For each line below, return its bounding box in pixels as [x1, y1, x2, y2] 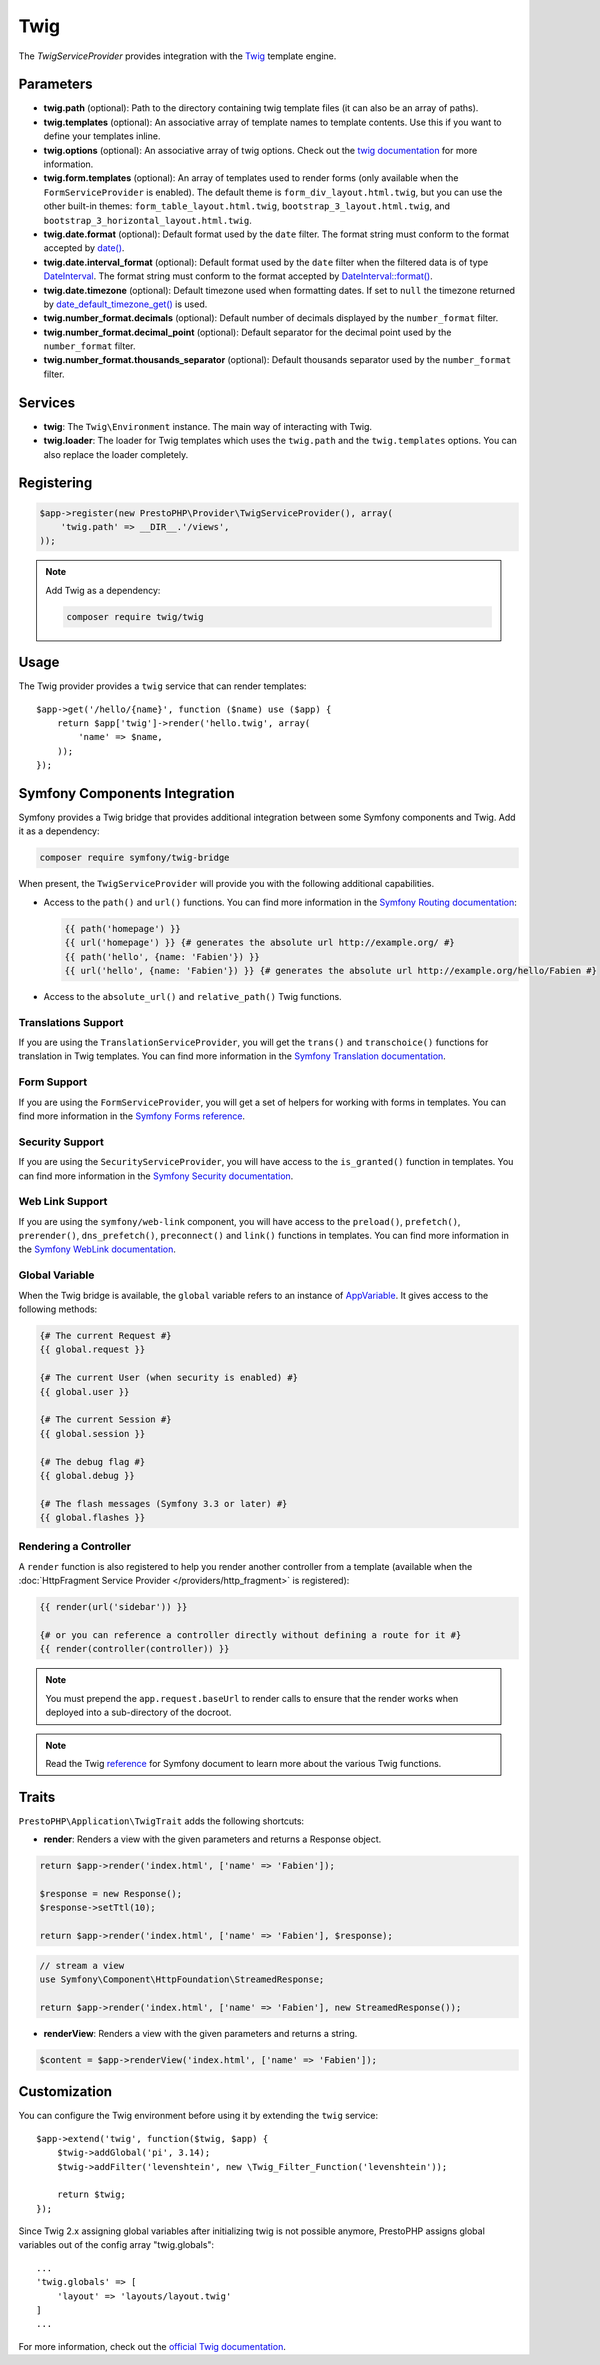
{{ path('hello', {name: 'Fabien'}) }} [64, 951, 260, 962]
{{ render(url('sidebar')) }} [39, 1601, 188, 1613]
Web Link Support [18, 1195, 108, 1209]
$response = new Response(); [39, 1888, 183, 1899]
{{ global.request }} [39, 1344, 146, 1355]
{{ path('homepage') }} [64, 923, 182, 934]
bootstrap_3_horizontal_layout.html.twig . [43, 214, 252, 226]
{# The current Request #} [39, 1330, 172, 1341]
